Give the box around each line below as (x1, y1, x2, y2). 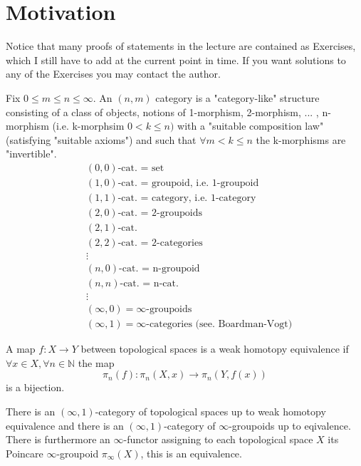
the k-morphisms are (256, 132, 346, 147)
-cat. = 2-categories (117, 238, 203, 249)
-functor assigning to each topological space (123, 432, 313, 447)
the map (78, 355, 115, 370)
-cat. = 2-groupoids (117, 207, 202, 218)
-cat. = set (117, 162, 164, 173)
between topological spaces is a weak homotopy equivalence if (80, 341, 349, 356)
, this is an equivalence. (140, 445, 242, 460)
